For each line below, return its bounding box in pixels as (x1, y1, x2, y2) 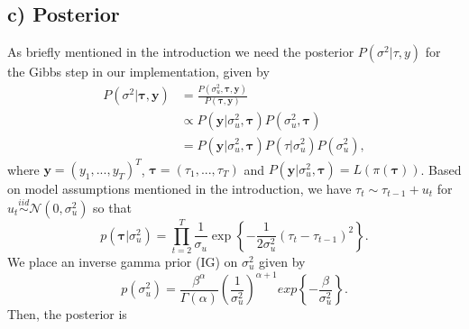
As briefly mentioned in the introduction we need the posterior (7, 42, 354, 61)
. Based (420, 160, 462, 178)
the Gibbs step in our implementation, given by (7, 62, 270, 81)
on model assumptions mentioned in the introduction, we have (7, 179, 352, 198)
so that (93, 197, 132, 216)
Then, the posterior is (7, 305, 127, 324)
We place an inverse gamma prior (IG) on (7, 251, 238, 270)
